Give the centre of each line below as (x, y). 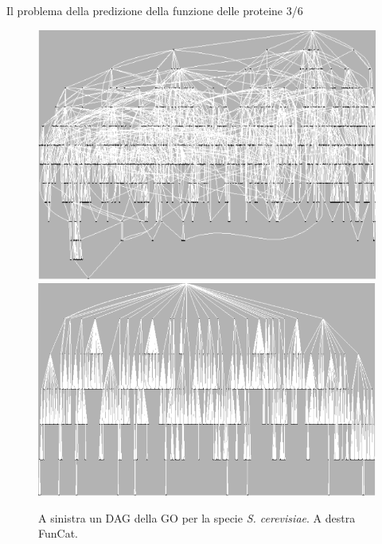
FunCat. (58, 533)
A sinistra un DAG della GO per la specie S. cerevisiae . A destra (197, 517)
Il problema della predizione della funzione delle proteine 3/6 (155, 10)
